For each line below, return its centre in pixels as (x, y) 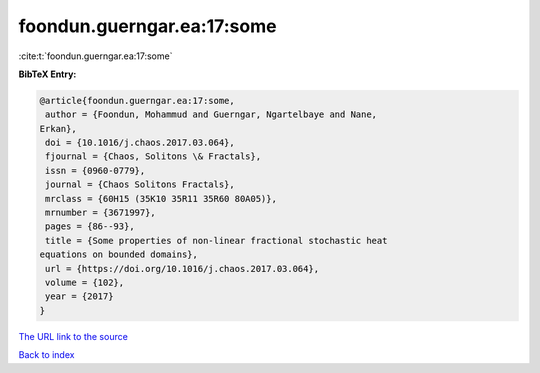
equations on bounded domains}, (119, 254)
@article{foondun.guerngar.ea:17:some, (137, 100)
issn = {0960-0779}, (95, 170)
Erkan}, (58, 128)
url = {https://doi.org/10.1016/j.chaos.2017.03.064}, (182, 268)
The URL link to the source (73, 336)
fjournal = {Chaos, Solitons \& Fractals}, (153, 156)
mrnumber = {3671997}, (101, 213)
